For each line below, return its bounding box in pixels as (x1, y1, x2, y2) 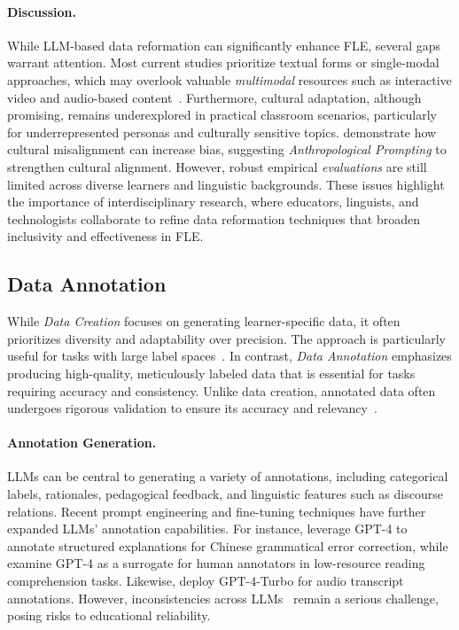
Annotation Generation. (7, 433, 157, 452)
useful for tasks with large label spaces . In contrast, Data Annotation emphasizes (7, 346, 452, 365)
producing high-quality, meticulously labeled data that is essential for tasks (7, 363, 416, 382)
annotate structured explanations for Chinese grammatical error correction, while (7, 536, 448, 555)
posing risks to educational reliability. (7, 606, 211, 625)
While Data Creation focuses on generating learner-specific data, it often (7, 312, 401, 331)
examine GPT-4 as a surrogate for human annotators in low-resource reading (7, 554, 425, 572)
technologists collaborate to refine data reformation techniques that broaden (7, 209, 420, 228)
